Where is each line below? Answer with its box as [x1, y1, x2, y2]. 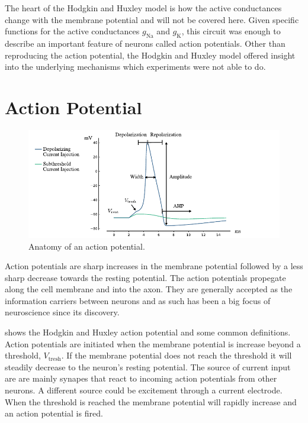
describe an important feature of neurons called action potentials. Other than [5, 37, 285, 49]
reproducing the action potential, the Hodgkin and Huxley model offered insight [5, 49, 296, 61]
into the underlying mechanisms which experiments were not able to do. [5, 60, 266, 73]
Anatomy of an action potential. [28, 240, 145, 252]
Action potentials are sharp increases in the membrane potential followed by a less [5, 260, 303, 272]
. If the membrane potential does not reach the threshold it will [61, 349, 292, 361]
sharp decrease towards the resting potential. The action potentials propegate [5, 271, 286, 283]
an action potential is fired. [5, 407, 103, 419]
